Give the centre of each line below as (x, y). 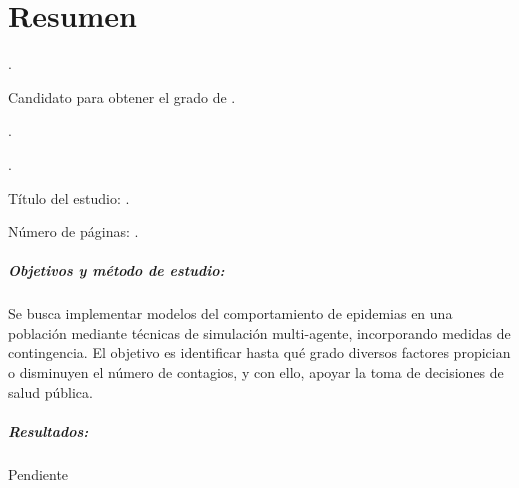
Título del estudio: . (69, 197)
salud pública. (50, 391)
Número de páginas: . (73, 231)
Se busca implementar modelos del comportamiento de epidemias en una (230, 313)
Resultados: (48, 430)
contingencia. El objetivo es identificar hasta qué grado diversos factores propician (259, 352)
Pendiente (38, 473)
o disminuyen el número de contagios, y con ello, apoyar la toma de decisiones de (256, 372)
